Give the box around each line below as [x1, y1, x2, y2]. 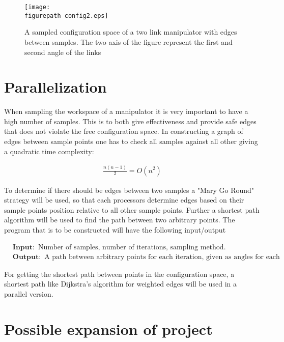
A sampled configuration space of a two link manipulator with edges [24, 26, 237, 37]
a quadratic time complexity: [4, 146, 94, 156]
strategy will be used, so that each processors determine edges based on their [4, 194, 244, 205]
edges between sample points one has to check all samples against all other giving [4, 136, 258, 146]
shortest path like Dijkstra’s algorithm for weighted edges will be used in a [4, 278, 237, 289]
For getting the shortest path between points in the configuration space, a [4, 268, 235, 279]
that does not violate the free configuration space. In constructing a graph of [4, 126, 243, 136]
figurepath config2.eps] [24, 12, 108, 19]
